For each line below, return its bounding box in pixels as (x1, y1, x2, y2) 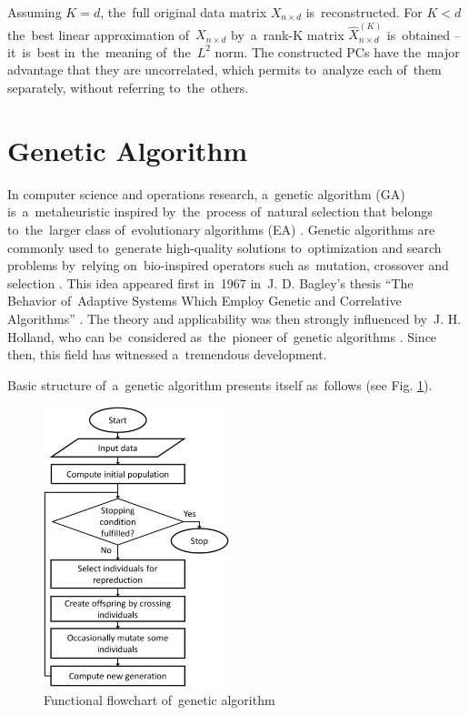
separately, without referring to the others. (7, 78, 249, 97)
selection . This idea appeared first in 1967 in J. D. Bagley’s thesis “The (7, 273, 414, 292)
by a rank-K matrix (231, 25, 344, 44)
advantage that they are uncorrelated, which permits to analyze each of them (7, 60, 442, 79)
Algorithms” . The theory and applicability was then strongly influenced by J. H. (7, 308, 462, 327)
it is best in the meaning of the (7, 42, 191, 61)
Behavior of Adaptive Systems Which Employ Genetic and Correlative (7, 291, 402, 310)
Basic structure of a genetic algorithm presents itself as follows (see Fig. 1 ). (7, 375, 433, 394)
